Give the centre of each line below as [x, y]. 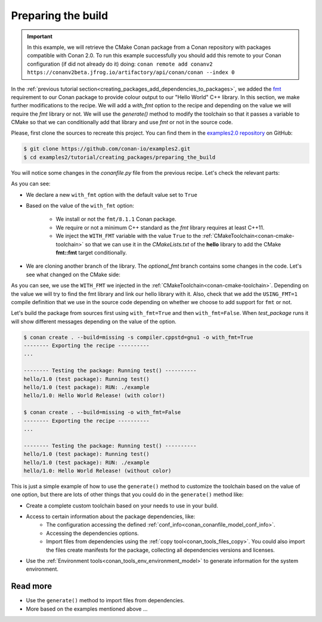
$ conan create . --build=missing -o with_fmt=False [102, 412]
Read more [32, 587]
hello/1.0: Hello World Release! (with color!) [94, 396]
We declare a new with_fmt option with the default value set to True [112, 194]
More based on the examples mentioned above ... [87, 609]
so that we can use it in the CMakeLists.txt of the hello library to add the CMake [183, 244]
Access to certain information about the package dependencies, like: [111, 516]
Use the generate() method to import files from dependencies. [105, 601]
